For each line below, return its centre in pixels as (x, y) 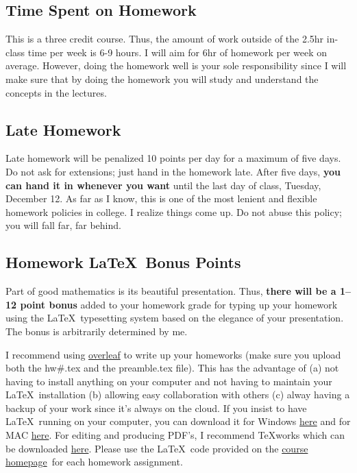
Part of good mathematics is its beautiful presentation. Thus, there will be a (171, 291)
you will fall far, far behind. (63, 225)
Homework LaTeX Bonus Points (123, 262)
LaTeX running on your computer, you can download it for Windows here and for (178, 421)
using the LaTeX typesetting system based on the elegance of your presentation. (175, 318)
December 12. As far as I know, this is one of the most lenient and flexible (161, 198)
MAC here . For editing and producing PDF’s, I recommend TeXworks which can (175, 435)
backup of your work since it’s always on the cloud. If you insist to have (156, 408)
